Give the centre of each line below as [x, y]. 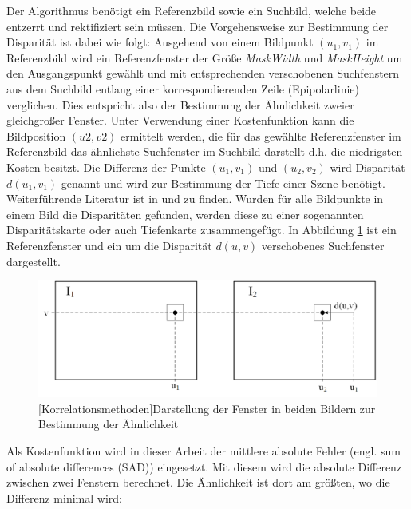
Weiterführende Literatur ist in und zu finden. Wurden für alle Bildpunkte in [195, 199]
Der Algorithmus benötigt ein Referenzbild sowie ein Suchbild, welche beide [192, 10]
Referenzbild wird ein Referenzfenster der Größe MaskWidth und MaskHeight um [205, 57]
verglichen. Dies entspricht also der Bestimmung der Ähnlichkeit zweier [180, 104]
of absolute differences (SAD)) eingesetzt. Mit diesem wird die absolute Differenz [204, 466]
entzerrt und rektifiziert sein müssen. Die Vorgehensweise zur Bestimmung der [198, 26]
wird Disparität [368, 167]
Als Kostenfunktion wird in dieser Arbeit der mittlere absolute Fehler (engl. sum [204, 451]
